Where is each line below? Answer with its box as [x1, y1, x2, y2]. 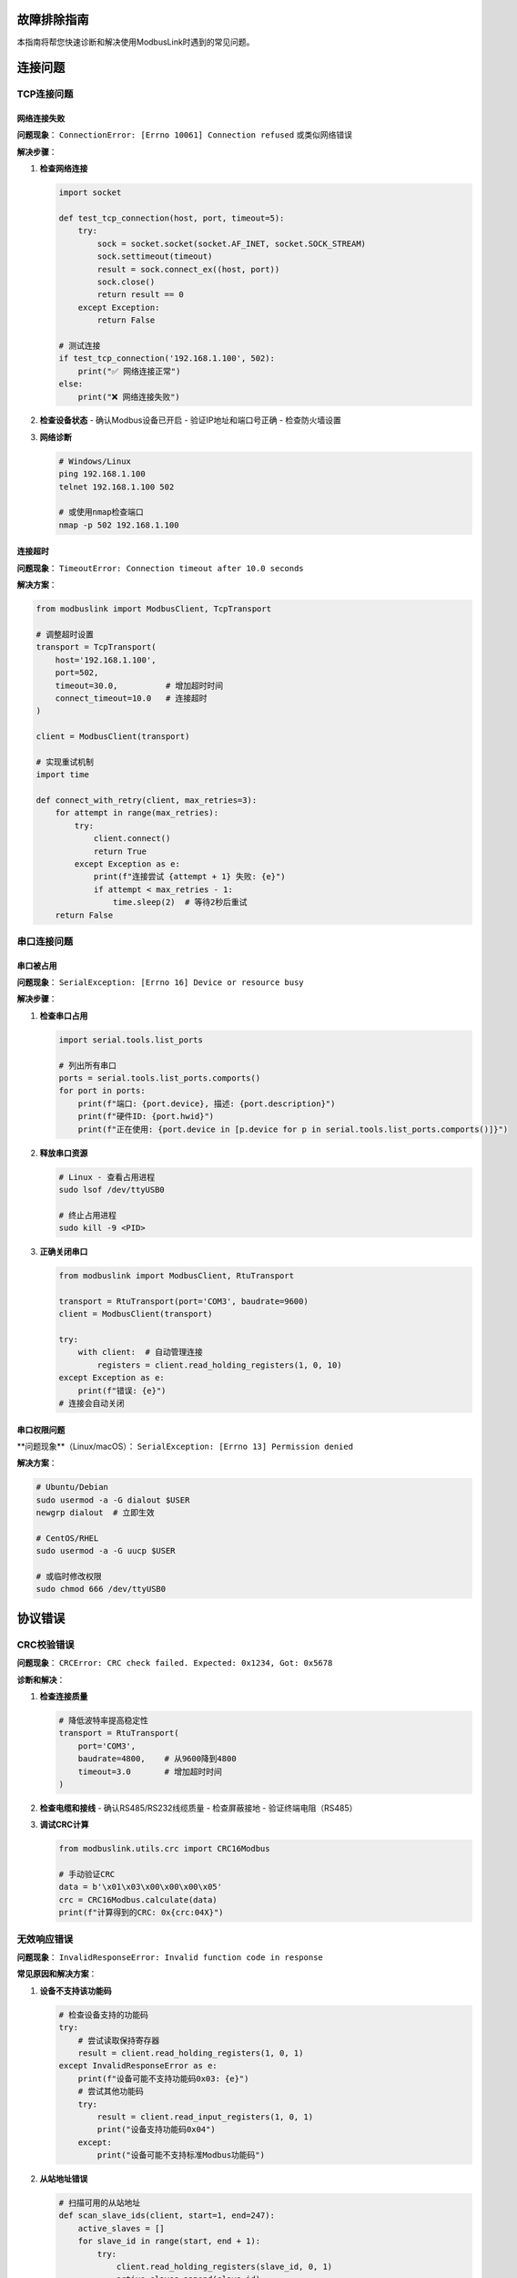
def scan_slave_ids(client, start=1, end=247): [58, 2211, 275, 2221]
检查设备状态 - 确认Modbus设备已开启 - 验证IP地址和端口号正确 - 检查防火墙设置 [39, 415, 341, 426]
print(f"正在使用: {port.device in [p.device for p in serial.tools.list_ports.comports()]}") [77, 1124, 509, 1134]
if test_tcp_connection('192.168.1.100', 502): [58, 354, 275, 364]
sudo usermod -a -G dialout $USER [35, 1494, 190, 1505]
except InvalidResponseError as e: [58, 2060, 218, 2071]
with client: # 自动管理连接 [77, 1347, 204, 1358]
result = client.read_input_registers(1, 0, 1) [96, 2111, 314, 2122]
